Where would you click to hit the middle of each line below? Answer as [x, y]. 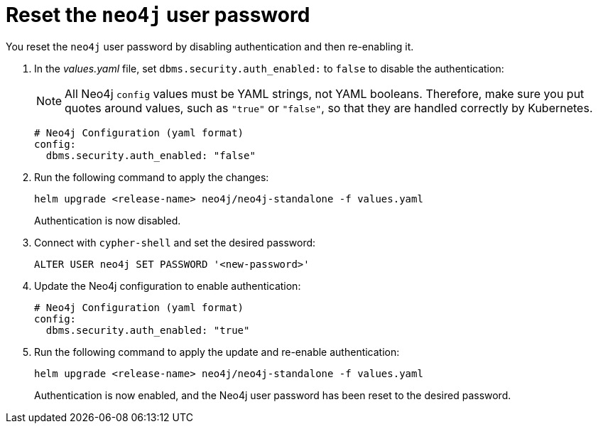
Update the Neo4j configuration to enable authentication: [168, 286]
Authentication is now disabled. [108, 220]
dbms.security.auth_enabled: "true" [148, 330]
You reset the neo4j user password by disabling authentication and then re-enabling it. [210, 46]
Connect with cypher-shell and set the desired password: [175, 242]
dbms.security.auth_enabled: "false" [151, 155]
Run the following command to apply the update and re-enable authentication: [217, 352]
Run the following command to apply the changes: [152, 177]
